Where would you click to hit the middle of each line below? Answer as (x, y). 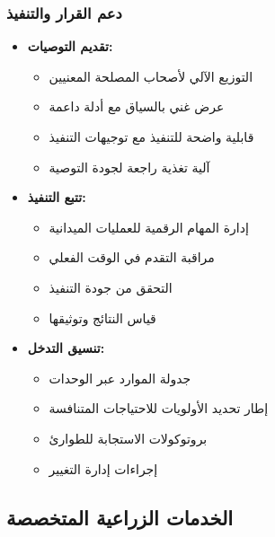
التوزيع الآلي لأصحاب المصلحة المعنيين (151, 76)
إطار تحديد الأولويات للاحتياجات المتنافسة (159, 408)
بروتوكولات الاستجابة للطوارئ (128, 438)
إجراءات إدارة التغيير (103, 468)
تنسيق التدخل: (66, 348)
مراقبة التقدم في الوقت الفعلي (132, 257)
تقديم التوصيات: (70, 46)
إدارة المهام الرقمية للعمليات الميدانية (149, 227)
